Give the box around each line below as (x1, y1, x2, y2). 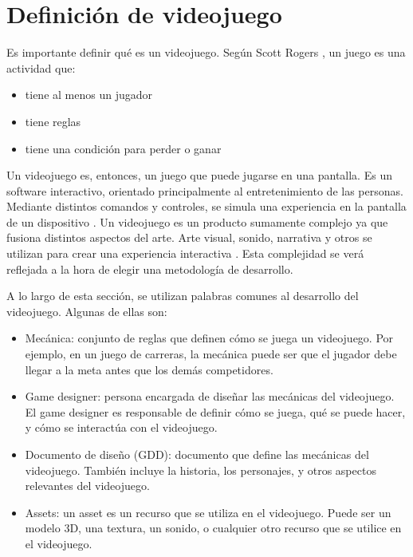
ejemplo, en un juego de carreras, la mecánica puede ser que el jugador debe (25, 346, 397, 362)
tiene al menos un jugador (25, 86, 152, 103)
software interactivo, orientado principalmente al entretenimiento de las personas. (6, 182, 403, 199)
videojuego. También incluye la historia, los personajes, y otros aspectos (25, 461, 376, 478)
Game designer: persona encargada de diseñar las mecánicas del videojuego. (25, 388, 395, 405)
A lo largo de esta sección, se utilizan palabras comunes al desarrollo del (6, 287, 359, 304)
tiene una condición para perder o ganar (25, 140, 222, 156)
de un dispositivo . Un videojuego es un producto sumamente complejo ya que (6, 213, 388, 230)
